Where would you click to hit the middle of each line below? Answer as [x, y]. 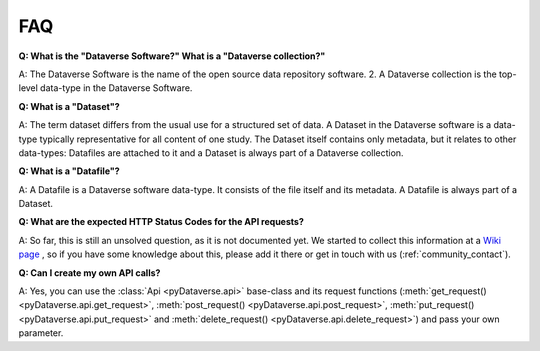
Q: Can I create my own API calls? [89, 272]
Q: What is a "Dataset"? [69, 106]
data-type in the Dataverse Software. [116, 88]
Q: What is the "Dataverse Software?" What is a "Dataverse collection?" [172, 56]
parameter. [41, 333]
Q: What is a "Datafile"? [69, 171]
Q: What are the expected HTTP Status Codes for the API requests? [161, 222]
